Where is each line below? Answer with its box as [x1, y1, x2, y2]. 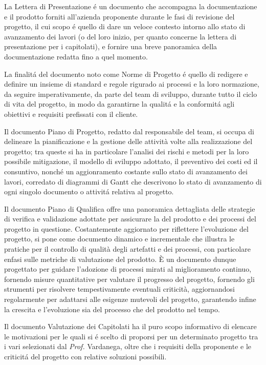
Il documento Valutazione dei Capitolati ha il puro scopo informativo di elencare [4, 321, 257, 332]
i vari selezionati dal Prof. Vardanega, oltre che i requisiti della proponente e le [4, 341, 252, 352]
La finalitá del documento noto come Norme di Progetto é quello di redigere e [4, 68, 248, 79]
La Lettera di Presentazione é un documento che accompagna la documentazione [4, 1, 257, 11]
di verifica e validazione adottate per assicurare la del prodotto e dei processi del [4, 213, 256, 224]
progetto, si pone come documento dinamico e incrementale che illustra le [4, 233, 235, 244]
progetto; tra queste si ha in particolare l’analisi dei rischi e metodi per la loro [4, 146, 249, 156]
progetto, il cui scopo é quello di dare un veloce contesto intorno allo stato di [4, 21, 246, 32]
